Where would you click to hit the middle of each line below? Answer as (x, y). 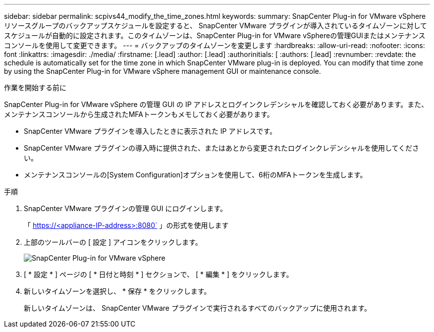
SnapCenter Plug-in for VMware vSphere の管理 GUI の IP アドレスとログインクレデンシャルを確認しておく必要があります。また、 (216, 104)
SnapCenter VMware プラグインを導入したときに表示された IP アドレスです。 (150, 131)
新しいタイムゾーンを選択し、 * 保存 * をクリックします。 (117, 291)
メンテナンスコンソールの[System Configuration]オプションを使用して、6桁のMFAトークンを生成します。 (195, 175)
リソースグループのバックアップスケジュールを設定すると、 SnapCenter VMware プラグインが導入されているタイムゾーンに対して (216, 26)
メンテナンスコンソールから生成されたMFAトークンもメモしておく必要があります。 (139, 114)
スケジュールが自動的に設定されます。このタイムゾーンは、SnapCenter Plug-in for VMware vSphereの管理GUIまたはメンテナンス (215, 35)
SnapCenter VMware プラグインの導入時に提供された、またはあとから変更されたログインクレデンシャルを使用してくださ (222, 148)
